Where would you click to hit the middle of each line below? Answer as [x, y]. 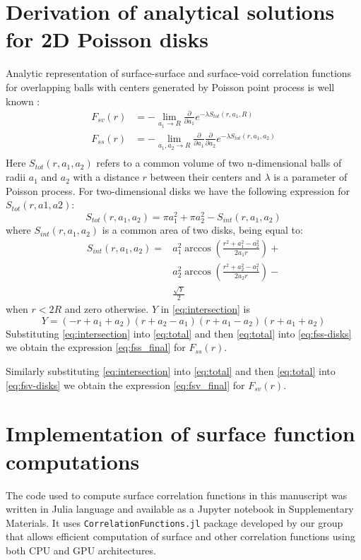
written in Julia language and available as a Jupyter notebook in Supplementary [180, 509]
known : [23, 101]
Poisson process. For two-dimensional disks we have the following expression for [178, 190]
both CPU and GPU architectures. [81, 550]
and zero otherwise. [107, 309]
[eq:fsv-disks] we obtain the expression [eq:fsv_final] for [125, 385]
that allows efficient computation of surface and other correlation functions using [180, 536]
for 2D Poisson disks [107, 39]
